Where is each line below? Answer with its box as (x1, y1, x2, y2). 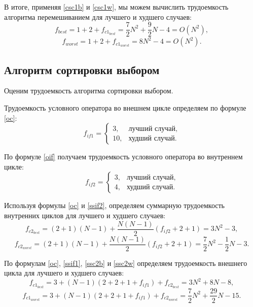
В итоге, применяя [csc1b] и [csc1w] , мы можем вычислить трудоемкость (4, 2, 229, 12)
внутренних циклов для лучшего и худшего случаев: (4, 210, 166, 221)
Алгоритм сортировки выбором (4, 61, 160, 77)
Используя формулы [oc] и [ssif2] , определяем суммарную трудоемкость (4, 200, 225, 211)
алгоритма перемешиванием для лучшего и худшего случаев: (4, 11, 192, 22)
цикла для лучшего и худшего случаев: (4, 267, 124, 278)
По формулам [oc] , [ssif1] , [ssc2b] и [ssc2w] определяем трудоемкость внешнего (4, 257, 247, 268)
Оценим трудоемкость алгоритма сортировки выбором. (4, 85, 173, 96)
